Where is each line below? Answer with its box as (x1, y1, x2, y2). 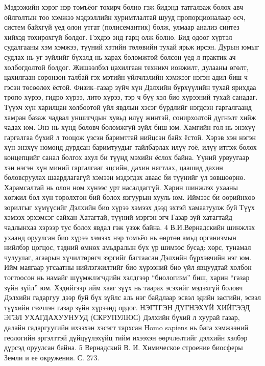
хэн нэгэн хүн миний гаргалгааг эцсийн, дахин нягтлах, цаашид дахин (4, 162, 223, 172)
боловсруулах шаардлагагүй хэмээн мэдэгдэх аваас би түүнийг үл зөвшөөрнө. (4, 172, 246, 182)
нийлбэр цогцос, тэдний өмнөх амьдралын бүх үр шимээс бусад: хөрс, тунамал (4, 242, 251, 253)
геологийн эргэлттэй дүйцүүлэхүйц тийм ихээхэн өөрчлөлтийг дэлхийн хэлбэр (4, 332, 248, 342)
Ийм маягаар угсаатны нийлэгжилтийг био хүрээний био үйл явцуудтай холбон (4, 262, 252, 272)
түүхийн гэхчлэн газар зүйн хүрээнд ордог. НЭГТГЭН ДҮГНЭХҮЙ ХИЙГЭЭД (4, 302, 250, 312)
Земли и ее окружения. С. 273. (4, 352, 100, 362)
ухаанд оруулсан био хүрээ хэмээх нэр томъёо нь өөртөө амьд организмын (4, 232, 236, 242)
